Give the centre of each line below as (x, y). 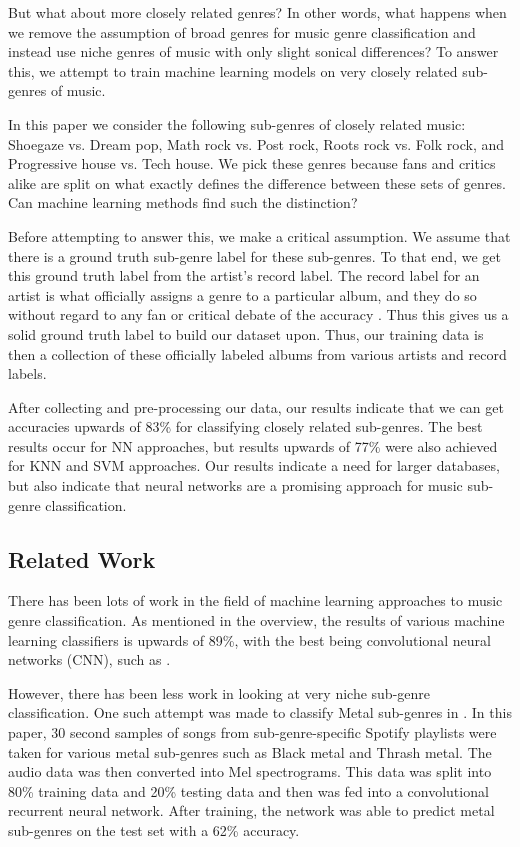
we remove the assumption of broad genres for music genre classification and (242, 31)
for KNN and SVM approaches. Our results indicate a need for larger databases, (254, 465)
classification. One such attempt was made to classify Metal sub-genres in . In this (260, 712)
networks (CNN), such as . (89, 659)
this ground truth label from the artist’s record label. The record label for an (244, 275)
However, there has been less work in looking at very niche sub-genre (219, 692)
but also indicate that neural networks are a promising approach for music (235, 485)
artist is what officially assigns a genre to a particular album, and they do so (242, 294)
